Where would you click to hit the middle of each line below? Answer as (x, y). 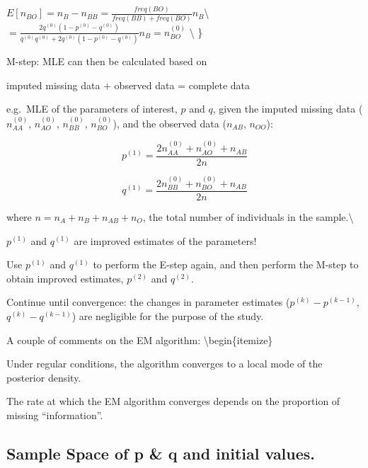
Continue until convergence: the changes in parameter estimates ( (148, 302)
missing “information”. (55, 415)
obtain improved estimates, (65, 278)
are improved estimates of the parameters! (165, 240)
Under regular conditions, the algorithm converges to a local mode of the (165, 364)
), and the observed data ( (169, 123)
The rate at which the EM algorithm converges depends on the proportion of (173, 401)
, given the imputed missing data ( (288, 109)
